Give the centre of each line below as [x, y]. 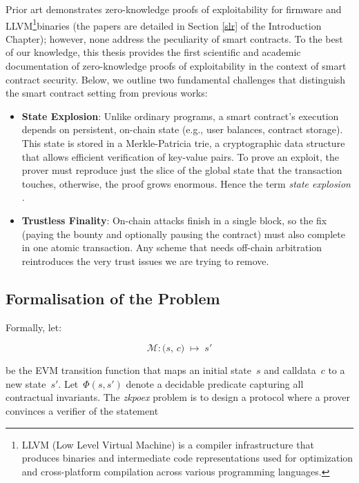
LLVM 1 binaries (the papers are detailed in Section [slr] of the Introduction [164, 24]
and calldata [290, 370]
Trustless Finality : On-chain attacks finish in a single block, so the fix [174, 220]
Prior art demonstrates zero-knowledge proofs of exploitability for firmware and [174, 9]
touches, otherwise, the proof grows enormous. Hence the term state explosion [186, 183]
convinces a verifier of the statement [82, 410]
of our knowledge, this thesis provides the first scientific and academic [153, 52]
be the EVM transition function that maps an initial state [128, 370]
